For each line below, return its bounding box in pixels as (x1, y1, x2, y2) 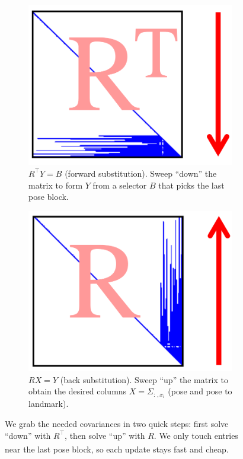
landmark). (28, 397, 69, 410)
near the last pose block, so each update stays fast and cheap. (5, 442, 229, 455)
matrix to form (28, 179, 83, 191)
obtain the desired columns (28, 385, 127, 397)
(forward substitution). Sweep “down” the (65, 167, 217, 179)
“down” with (5, 429, 51, 441)
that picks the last (158, 179, 225, 191)
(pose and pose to (168, 385, 232, 397)
